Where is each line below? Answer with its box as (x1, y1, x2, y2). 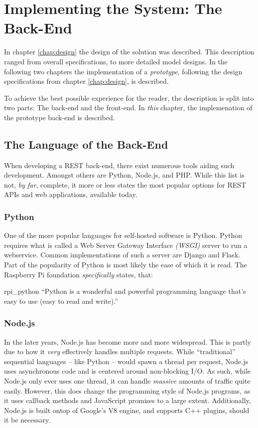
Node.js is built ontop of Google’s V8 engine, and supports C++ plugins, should (4, 405, 250, 415)
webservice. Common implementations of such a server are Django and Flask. (4, 249, 241, 260)
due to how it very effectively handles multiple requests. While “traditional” (4, 346, 236, 357)
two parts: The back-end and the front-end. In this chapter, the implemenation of (4, 102, 253, 113)
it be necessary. (4, 415, 51, 425)
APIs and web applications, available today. (4, 189, 137, 200)
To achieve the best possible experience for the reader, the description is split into (4, 92, 254, 103)
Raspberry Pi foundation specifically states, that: (4, 269, 153, 279)
